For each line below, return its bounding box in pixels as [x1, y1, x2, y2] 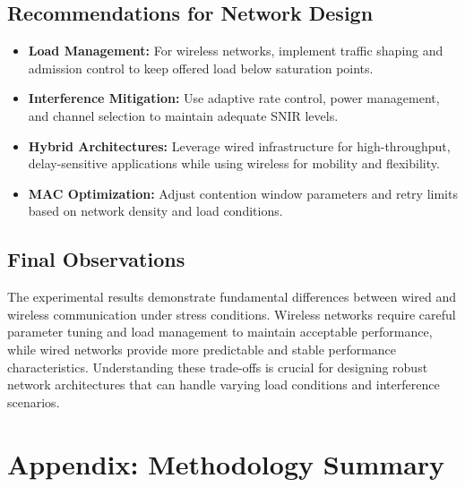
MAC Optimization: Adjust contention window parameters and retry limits [28, 184, 458, 202]
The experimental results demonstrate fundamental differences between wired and [7, 287, 456, 306]
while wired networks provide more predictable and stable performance [7, 339, 397, 358]
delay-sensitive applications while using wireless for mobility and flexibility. [28, 154, 440, 173]
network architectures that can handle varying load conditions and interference [7, 375, 440, 394]
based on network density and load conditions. [28, 201, 283, 220]
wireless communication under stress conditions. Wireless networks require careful [7, 304, 456, 323]
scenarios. [7, 392, 60, 411]
